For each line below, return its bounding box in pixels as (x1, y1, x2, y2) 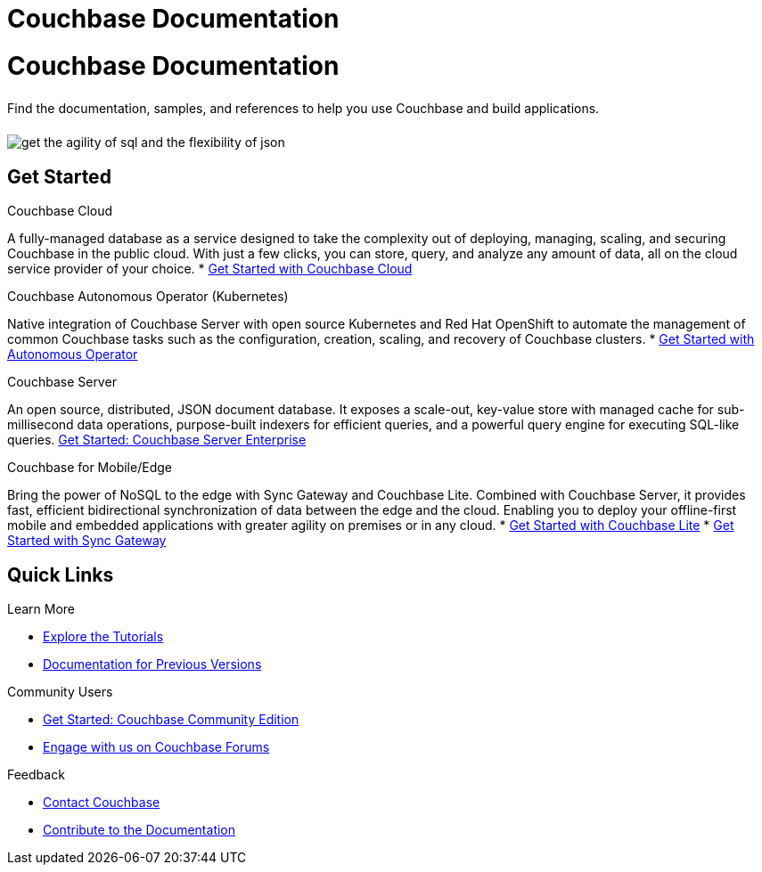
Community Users (7, 684, 113, 700)
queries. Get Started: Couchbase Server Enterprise (7, 432, 307, 448)
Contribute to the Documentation (43, 822, 236, 838)
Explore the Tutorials (43, 629, 164, 645)
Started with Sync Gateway (7, 533, 167, 549)
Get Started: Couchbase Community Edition (43, 712, 299, 728)
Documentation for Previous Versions (43, 656, 262, 672)
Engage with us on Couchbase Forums (43, 739, 270, 755)
